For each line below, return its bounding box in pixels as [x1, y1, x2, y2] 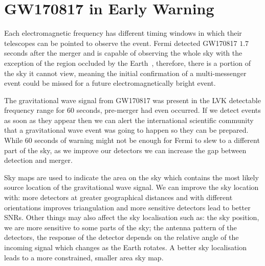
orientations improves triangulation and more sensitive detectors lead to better [4, 202, 251, 212]
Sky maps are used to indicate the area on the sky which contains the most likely [4, 172, 259, 182]
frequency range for [4, 105, 65, 115]
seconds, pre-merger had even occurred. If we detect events [76, 105, 261, 115]
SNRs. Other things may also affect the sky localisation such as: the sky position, [4, 212, 259, 223]
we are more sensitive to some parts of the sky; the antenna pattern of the [4, 222, 237, 232]
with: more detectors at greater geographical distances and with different [4, 192, 233, 203]
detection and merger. [4, 155, 73, 165]
